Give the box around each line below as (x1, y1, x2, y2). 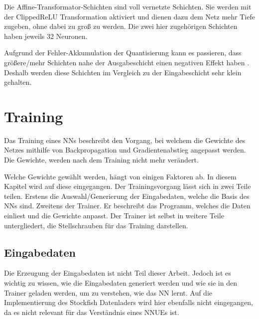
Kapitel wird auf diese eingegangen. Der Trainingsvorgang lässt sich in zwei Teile (4, 181, 251, 191)
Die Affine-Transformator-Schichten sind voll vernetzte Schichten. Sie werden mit (4, 1, 252, 11)
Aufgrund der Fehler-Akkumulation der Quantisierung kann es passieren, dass (4, 47, 242, 58)
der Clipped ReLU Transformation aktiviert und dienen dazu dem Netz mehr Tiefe (4, 11, 255, 21)
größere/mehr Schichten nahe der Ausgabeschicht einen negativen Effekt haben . (4, 57, 250, 67)
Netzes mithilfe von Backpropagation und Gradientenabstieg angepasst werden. (4, 145, 246, 155)
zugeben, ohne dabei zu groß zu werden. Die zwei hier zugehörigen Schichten (4, 21, 238, 31)
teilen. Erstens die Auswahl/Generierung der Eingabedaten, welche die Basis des (4, 190, 250, 201)
